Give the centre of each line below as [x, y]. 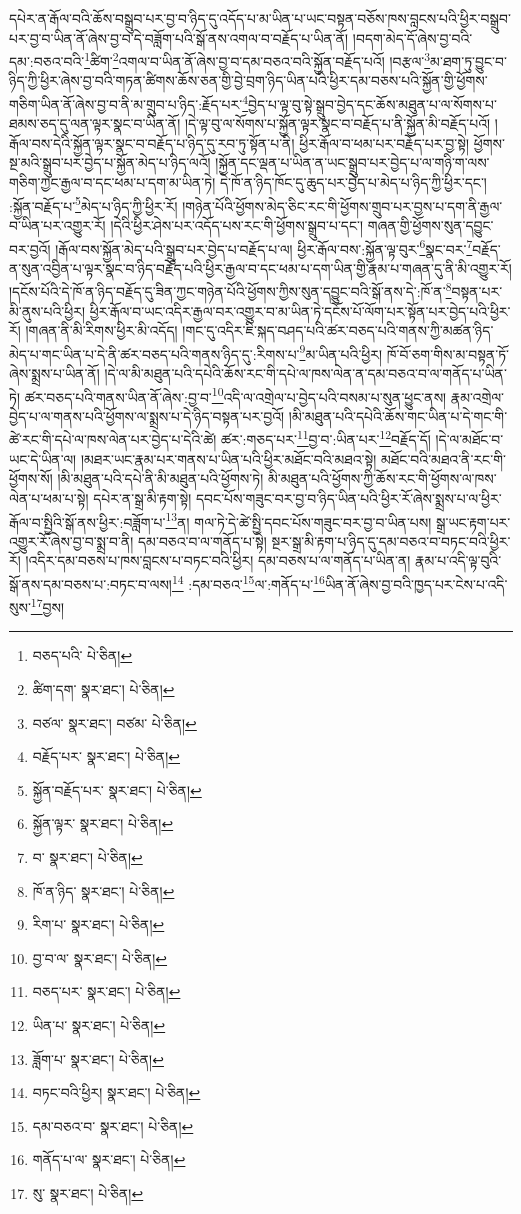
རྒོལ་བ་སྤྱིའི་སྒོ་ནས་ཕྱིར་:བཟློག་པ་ [87, 521]
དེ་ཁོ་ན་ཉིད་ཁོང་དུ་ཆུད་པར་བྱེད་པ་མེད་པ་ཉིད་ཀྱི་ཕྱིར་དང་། [353, 182]
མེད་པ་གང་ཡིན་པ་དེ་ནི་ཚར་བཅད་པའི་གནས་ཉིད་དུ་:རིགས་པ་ [154, 353]
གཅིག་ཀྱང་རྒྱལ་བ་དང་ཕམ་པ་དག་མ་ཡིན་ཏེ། [112, 182]
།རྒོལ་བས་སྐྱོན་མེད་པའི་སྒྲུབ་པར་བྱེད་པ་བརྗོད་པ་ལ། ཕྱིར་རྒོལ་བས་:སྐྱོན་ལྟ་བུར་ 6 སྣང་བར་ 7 [264, 247]
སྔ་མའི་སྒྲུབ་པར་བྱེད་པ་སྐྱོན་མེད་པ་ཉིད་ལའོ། [110, 162]
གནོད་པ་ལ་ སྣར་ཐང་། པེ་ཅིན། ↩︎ [109, 1159]
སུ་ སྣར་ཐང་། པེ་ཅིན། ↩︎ [88, 1192]
